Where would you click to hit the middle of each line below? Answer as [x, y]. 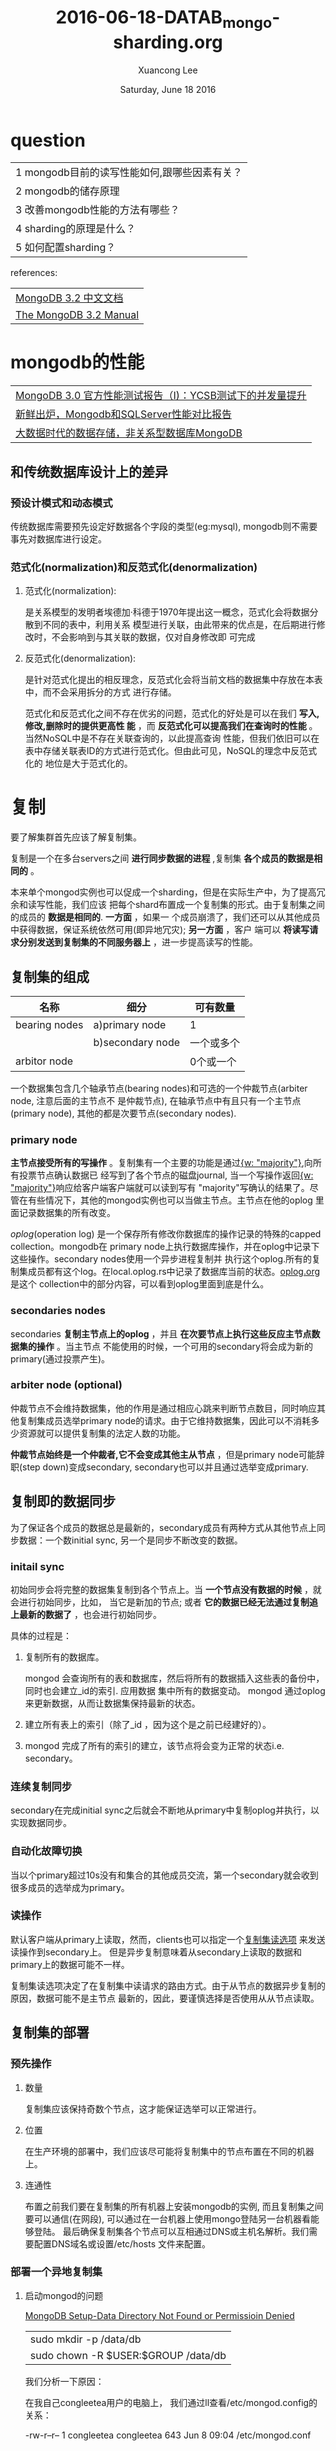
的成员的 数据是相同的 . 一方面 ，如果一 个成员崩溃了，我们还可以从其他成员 [165, 917]
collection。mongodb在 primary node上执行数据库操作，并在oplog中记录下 [165, 1247]
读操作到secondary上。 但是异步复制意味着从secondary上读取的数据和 [156, 1952]
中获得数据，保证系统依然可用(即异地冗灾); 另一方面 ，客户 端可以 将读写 [160, 930]
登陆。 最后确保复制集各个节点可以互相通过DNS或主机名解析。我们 [171, 2231]
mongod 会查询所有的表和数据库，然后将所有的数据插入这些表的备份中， [174, 1678]
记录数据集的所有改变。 [67, 1213]
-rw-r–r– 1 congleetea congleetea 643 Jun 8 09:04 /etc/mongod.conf [168, 2435]
